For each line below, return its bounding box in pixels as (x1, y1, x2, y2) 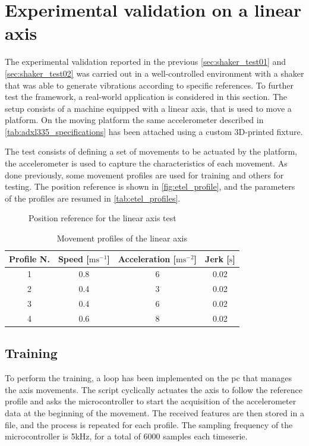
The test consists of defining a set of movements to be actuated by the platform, (5, 145, 298, 158)
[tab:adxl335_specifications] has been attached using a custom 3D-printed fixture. (5, 125, 303, 137)
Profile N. (9, 252, 50, 265)
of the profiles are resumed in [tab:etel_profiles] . (5, 191, 181, 204)
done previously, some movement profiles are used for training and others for (5, 168, 284, 181)
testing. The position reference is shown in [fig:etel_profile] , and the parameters (5, 180, 295, 193)
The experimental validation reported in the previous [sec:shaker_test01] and (5, 55, 286, 68)
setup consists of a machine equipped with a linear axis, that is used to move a (5, 102, 292, 114)
